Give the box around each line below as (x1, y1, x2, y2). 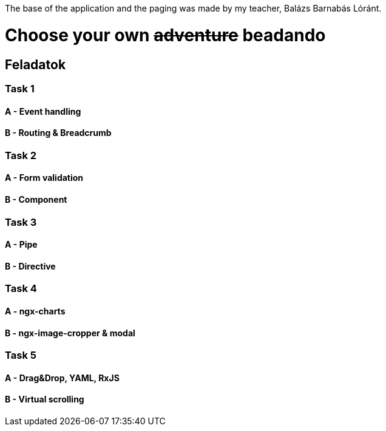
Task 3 (5, 215, 37, 228)
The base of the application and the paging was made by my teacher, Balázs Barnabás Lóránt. (5, 3, 382, 13)
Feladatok (5, 56, 66, 72)
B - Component (5, 194, 67, 205)
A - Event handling (5, 106, 81, 117)
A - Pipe (5, 239, 38, 250)
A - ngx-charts (5, 306, 66, 317)
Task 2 (5, 149, 37, 161)
